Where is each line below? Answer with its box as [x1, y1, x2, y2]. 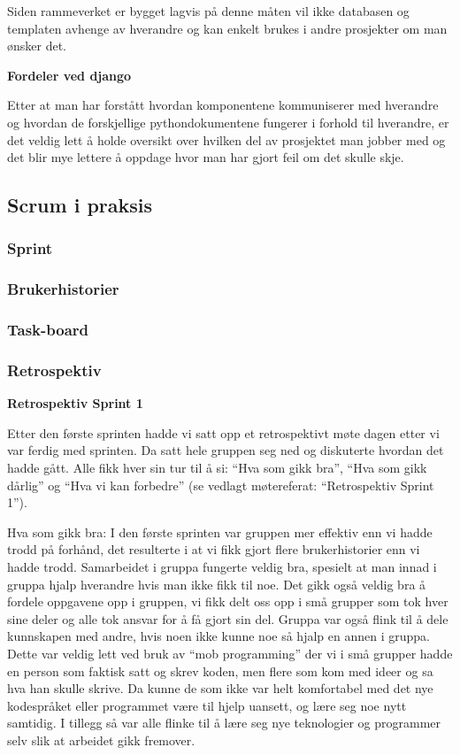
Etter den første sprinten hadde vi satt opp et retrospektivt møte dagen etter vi [7, 423, 440, 442]
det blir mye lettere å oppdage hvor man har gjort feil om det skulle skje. [7, 148, 404, 166]
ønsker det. [7, 36, 67, 55]
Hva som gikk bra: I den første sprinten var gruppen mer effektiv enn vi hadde [7, 522, 433, 541]
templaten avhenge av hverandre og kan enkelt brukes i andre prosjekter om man [7, 19, 448, 37]
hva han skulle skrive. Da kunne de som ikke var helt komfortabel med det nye [7, 679, 433, 697]
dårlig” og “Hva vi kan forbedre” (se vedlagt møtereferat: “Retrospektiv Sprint [7, 475, 434, 494]
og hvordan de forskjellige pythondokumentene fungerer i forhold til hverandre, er [7, 112, 449, 131]
